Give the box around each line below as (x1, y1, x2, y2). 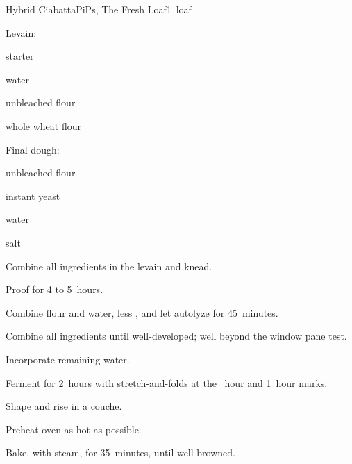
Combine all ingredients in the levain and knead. (6, 258, 212, 273)
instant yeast (6, 188, 60, 203)
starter (6, 49, 34, 63)
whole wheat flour (6, 118, 81, 133)
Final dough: (6, 142, 60, 156)
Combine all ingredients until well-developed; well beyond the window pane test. (6, 329, 347, 343)
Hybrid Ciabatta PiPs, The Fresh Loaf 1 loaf (6, 2, 192, 16)
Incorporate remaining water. (6, 351, 130, 366)
